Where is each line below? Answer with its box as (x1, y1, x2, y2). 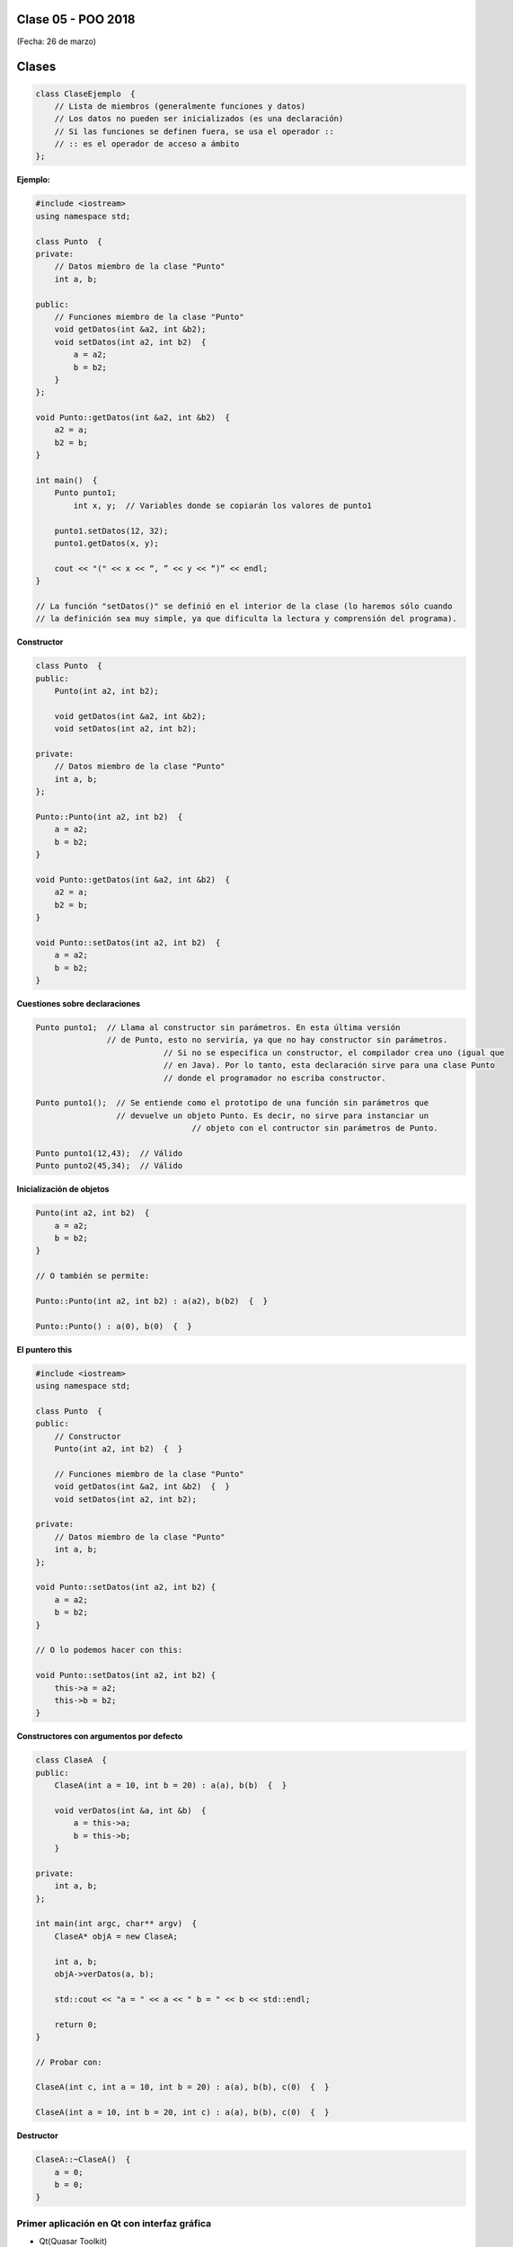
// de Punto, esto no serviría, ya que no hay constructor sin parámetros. (106, 1035, 448, 1045)
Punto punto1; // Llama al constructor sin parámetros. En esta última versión (35, 1023, 401, 1033)
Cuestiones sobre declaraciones (16, 999, 141, 1009)
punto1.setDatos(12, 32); (54, 526, 169, 536)
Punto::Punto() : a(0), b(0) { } (35, 1321, 192, 1331)
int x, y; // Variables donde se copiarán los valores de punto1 (73, 500, 373, 511)
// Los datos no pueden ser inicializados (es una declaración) (54, 113, 344, 124)
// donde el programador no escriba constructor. (163, 1072, 386, 1083)
